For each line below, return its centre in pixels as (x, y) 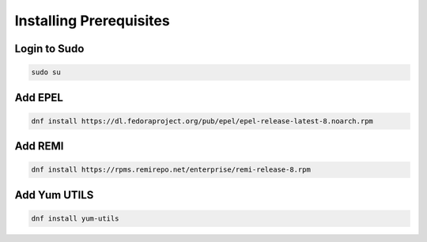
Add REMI (39, 146)
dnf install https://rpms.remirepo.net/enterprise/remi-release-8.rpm (171, 170)
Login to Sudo (49, 49)
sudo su (46, 72)
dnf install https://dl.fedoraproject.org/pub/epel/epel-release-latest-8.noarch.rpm (202, 121)
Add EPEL (39, 98)
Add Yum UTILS (54, 195)
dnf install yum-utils (75, 218)
